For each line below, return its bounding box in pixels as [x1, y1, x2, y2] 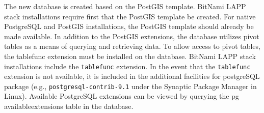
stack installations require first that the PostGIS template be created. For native [4, 11, 256, 21]
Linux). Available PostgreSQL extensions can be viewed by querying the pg [4, 91, 239, 101]
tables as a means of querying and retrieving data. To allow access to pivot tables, [4, 41, 260, 51]
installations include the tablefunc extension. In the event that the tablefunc [4, 61, 251, 71]
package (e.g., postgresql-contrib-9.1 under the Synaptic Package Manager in [4, 80, 257, 91]
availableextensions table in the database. [4, 101, 134, 111]
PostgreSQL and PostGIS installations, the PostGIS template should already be [4, 21, 254, 32]
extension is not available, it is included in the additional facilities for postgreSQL [4, 71, 260, 81]
